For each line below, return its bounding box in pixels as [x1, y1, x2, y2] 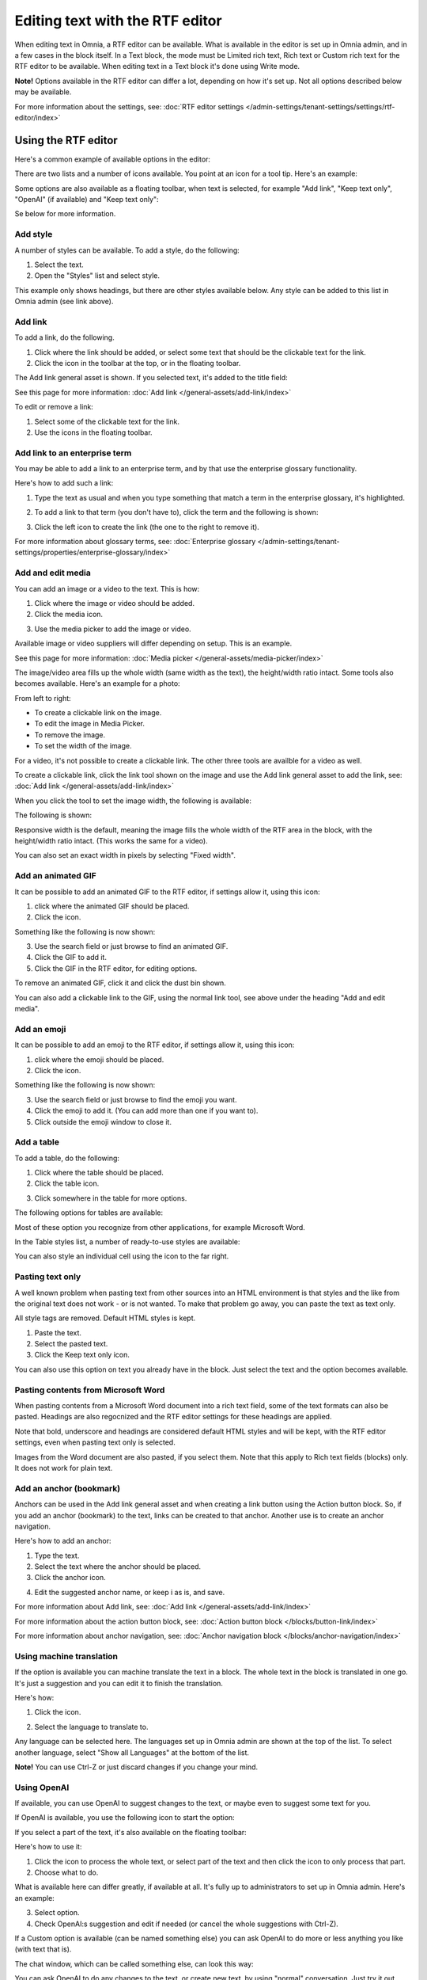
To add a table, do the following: [14, 1153, 120, 1163]
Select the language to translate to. [34, 1722, 149, 1731]
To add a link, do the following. [14, 333, 115, 342]
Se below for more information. [14, 209, 116, 219]
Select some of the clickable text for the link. [34, 417, 180, 426]
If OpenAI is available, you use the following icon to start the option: [14, 1813, 235, 1822]
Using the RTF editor [14, 133, 118, 147]
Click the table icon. [34, 1178, 100, 1188]
